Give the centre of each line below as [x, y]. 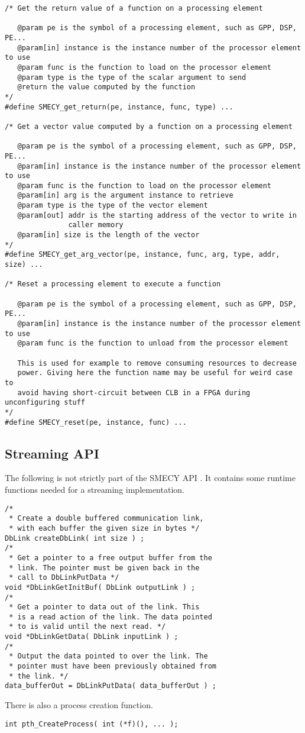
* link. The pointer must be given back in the [104, 568]
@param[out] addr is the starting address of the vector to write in [157, 215]
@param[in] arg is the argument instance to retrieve [125, 196]
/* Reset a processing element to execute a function [113, 284]
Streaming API [52, 453]
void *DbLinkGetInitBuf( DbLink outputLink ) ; [100, 587]
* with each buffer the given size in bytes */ [104, 528]
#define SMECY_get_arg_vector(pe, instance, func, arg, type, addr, [142, 255]
